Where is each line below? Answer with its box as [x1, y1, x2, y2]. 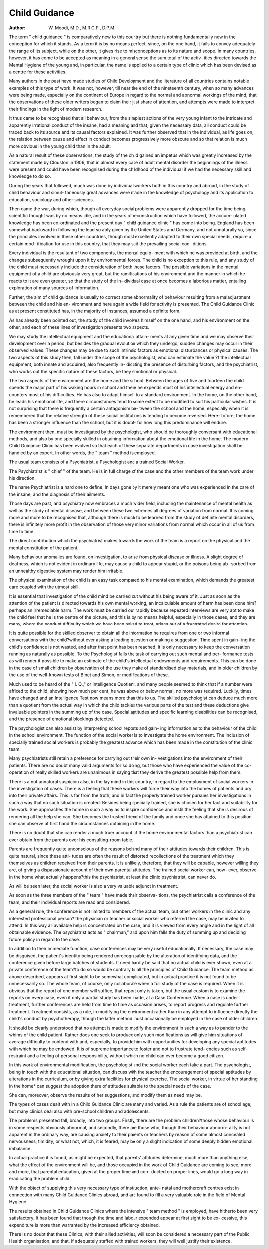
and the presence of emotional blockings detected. [9, 716, 114, 722]
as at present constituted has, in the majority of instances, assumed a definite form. [9, 308, 181, 314]
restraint [9, 1053, 27, 1059]
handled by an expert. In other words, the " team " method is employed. [9, 450, 156, 456]
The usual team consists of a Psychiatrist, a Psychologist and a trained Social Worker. [9, 459, 185, 465]
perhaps [9, 607, 27, 613]
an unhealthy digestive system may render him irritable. [9, 568, 124, 574]
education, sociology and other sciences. [9, 196, 94, 202]
